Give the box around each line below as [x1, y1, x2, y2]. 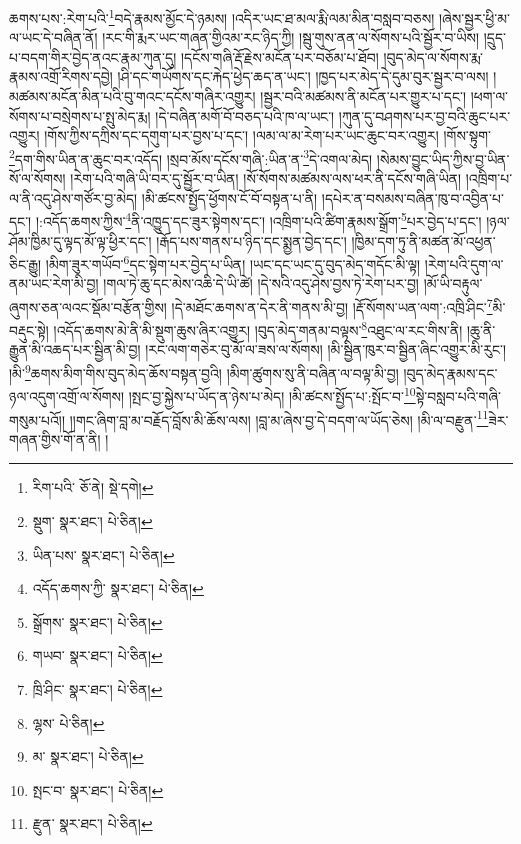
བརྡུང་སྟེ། [9, 319, 49, 340]
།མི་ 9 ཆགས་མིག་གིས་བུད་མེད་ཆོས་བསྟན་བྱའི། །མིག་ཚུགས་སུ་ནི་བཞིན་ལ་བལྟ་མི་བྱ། [9, 360, 399, 383]
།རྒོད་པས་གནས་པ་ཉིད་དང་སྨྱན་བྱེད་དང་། [156, 230, 347, 251]
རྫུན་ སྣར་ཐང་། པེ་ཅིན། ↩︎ [32, 813, 153, 834]
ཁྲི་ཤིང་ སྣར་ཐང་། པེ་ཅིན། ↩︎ [32, 678, 163, 699]
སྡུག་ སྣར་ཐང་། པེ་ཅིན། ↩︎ [32, 510, 153, 531]
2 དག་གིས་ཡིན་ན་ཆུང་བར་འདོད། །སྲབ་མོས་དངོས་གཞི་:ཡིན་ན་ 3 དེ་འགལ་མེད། [9, 145, 373, 169]
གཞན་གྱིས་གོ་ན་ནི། [9, 428, 101, 449]
